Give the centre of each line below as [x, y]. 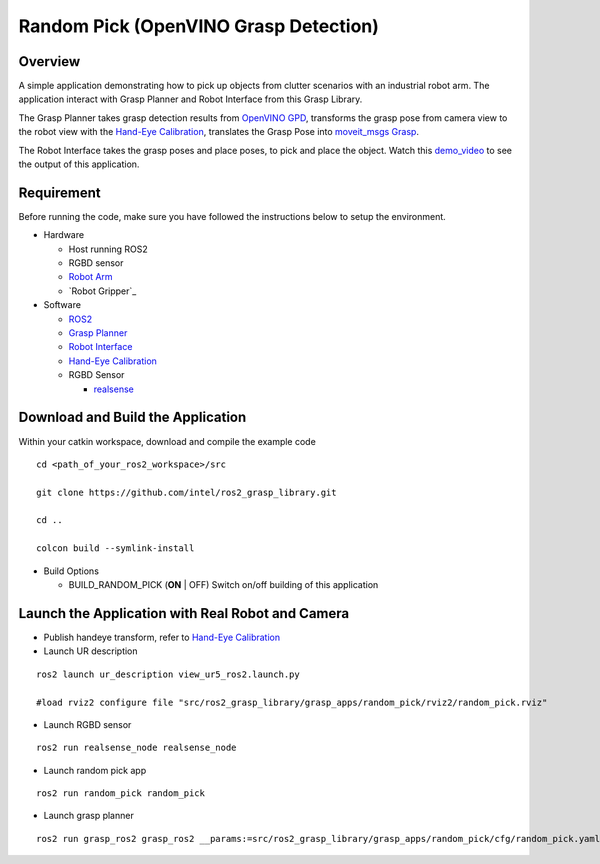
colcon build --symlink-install [115, 548]
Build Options [71, 571]
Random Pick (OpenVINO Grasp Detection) [199, 26]
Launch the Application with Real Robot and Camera [184, 613]
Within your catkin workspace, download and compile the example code [167, 441]
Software [62, 305]
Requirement [60, 192]
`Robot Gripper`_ [102, 291]
